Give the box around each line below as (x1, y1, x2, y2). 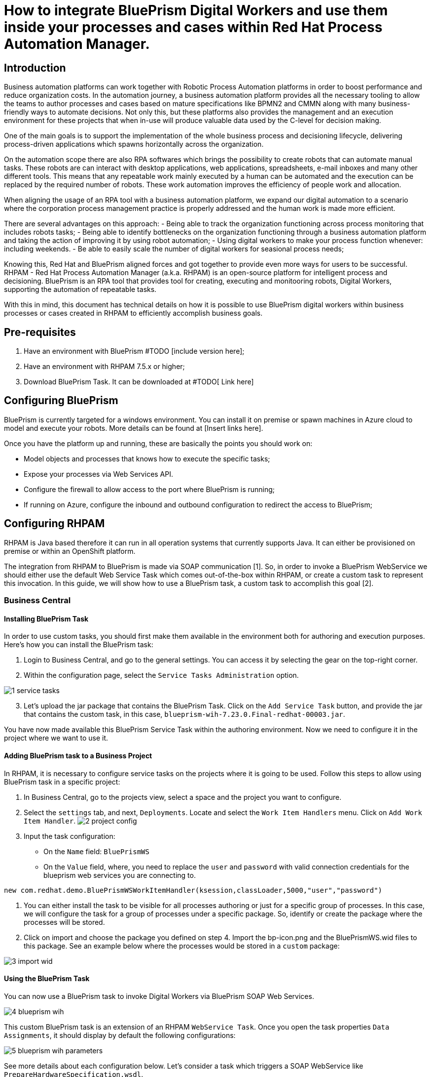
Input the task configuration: (24, 831, 115, 840)
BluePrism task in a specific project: (4, 777, 120, 786)
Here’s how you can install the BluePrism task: (4, 640, 153, 649)
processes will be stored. (24, 917, 105, 926)
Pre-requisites (4, 326, 76, 338)
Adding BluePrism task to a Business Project (4, 751, 152, 760)
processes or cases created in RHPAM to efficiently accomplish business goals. (4, 309, 263, 318)
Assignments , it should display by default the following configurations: (4, 1031, 236, 1039)
